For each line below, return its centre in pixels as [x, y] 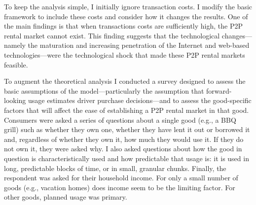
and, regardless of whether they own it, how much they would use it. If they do [124, 139]
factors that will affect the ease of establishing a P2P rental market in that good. [127, 110]
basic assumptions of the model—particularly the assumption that [104, 90]
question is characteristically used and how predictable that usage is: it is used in [127, 158]
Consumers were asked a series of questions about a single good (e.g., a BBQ [120, 120]
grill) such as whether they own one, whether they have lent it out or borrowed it [127, 129]
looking [15, 100]
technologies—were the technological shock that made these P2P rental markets [125, 54]
